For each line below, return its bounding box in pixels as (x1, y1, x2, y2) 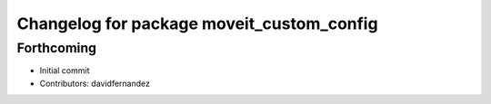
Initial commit (39, 65, 90, 76)
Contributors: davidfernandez (39, 78, 150, 89)
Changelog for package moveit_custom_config (16, 14, 378, 33)
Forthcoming (16, 40, 97, 56)
